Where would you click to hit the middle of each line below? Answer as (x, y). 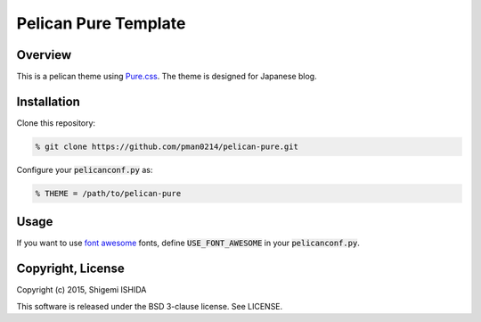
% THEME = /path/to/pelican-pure (108, 193)
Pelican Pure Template (101, 23)
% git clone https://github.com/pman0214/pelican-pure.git (167, 146)
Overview (44, 55)
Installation (48, 101)
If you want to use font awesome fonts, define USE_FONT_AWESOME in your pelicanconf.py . (188, 243)
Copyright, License (70, 269)
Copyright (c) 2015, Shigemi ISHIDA (82, 290)
